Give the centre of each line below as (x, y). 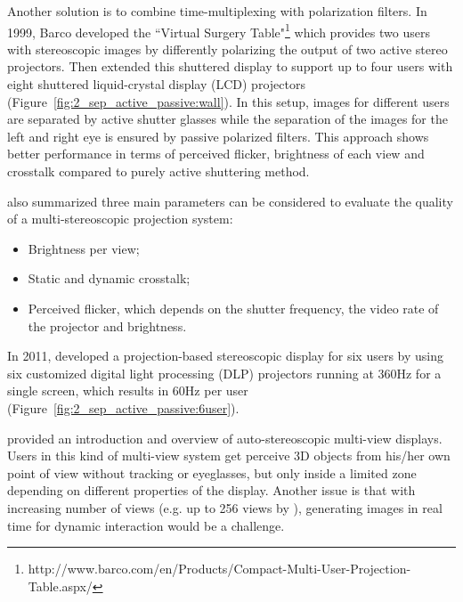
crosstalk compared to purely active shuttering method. (158, 171)
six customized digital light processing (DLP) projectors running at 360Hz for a (224, 373)
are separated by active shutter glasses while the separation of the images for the (227, 119)
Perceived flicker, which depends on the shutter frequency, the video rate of (233, 308)
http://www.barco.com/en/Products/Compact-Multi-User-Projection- (219, 569)
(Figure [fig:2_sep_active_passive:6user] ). (123, 407)
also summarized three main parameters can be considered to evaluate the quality (230, 201)
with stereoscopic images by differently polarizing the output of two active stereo (227, 49)
